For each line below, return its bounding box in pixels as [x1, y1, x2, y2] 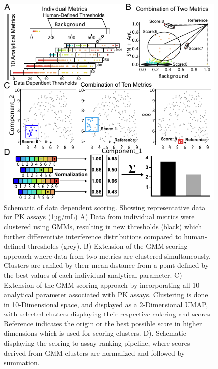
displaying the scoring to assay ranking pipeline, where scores [4, 338, 190, 348]
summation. [4, 357, 40, 368]
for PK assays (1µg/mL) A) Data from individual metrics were [4, 211, 195, 222]
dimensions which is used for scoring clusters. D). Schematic [4, 328, 186, 338]
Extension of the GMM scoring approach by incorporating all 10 [4, 279, 200, 290]
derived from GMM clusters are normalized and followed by [4, 347, 185, 358]
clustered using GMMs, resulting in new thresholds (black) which [4, 221, 202, 231]
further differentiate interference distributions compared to [4, 231, 182, 241]
